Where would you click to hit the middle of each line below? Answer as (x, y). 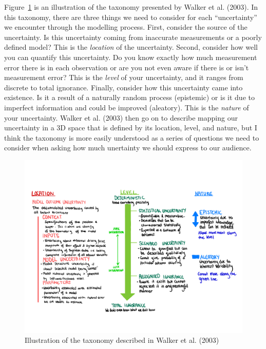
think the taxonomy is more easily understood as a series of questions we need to (132, 137)
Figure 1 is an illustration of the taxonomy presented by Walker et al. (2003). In (131, 7)
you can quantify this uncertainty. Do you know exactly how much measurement (131, 57)
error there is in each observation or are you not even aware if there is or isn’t (127, 67)
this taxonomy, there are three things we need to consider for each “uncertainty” (131, 17)
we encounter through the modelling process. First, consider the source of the (126, 27)
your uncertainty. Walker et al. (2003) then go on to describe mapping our (121, 117)
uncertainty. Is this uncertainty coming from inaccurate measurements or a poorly (133, 37)
